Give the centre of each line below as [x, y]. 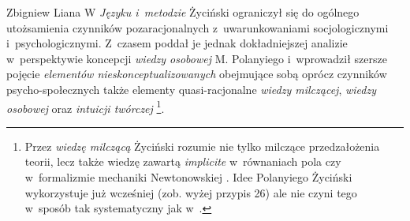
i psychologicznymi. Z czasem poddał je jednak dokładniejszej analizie [177, 43]
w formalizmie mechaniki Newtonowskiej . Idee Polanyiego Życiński [188, 177]
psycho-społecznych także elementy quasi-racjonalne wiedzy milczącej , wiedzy [191, 89]
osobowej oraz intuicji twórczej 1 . [86, 107]
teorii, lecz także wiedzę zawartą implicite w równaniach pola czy [183, 161]
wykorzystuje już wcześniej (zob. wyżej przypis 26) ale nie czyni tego [191, 192]
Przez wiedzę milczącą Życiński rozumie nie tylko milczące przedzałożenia [202, 146]
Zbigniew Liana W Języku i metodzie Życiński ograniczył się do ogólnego [183, 12]
